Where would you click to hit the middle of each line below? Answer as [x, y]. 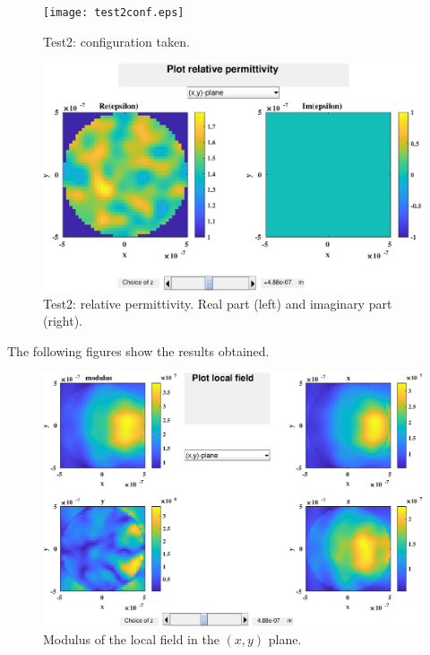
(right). [63, 321]
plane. [285, 638]
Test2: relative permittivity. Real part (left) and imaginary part [218, 303]
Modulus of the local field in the [131, 638]
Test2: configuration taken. [116, 41]
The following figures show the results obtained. [138, 350]
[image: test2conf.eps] [114, 13]
